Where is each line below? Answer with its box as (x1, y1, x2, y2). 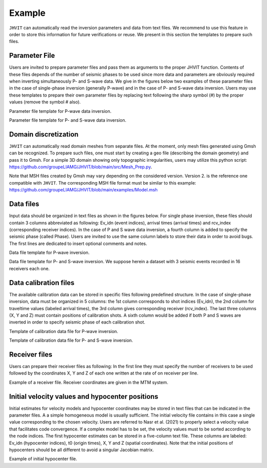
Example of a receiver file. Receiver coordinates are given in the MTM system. (9, 379, 169, 385)
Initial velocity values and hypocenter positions (9, 392, 158, 401)
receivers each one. (9, 265, 50, 272)
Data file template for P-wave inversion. (9, 250, 90, 256)
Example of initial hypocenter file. (9, 456, 78, 462)
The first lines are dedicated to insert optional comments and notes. (9, 240, 147, 246)
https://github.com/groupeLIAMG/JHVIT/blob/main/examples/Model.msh (9, 187, 158, 193)
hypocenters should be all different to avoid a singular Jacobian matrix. (9, 447, 154, 453)
